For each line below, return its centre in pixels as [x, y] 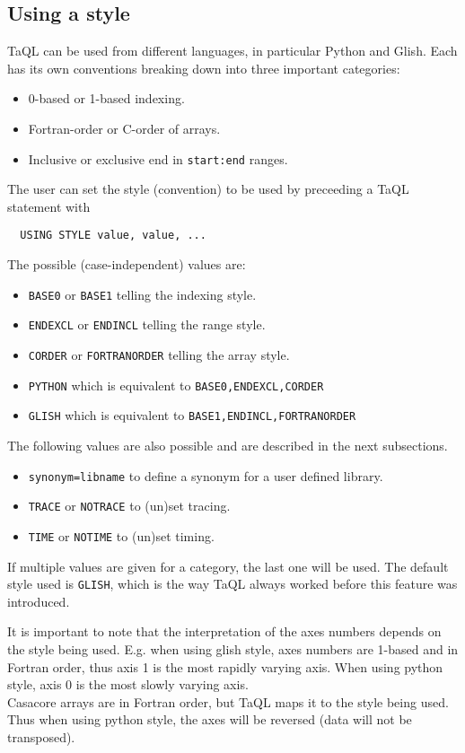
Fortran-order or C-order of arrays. [124, 128]
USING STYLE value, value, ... [113, 236]
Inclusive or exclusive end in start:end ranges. [158, 158]
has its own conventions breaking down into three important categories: [204, 68]
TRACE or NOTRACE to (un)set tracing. [129, 506]
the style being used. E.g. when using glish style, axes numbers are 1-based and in [233, 648]
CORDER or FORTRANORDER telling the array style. [159, 354]
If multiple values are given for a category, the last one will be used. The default [228, 566]
